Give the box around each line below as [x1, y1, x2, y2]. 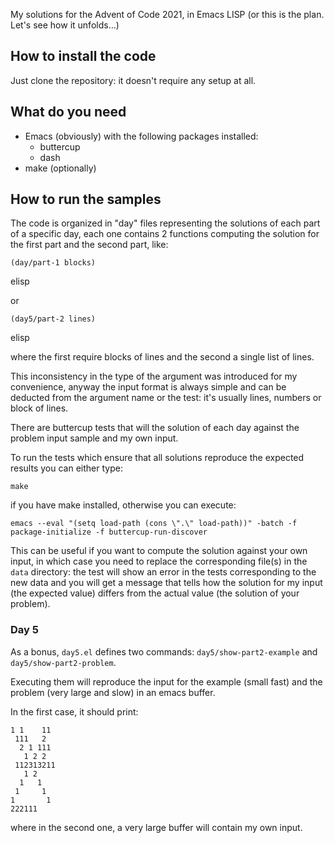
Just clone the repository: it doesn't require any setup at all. [10, 74, 257, 86]
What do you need [10, 104, 127, 121]
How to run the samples [10, 191, 162, 208]
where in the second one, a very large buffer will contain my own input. [10, 821, 303, 833]
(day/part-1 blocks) [10, 258, 97, 268]
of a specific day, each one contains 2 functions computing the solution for [10, 228, 320, 240]
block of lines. [10, 402, 69, 414]
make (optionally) [24, 162, 97, 174]
